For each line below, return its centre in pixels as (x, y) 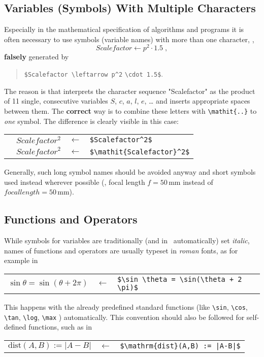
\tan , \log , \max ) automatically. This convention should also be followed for (124, 317)
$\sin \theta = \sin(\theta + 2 (179, 279)
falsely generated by (37, 57)
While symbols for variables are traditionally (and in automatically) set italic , (127, 240)
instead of (198, 182)
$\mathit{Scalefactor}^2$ (140, 152)
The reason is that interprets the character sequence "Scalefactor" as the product (130, 91)
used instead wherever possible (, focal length (75, 182)
